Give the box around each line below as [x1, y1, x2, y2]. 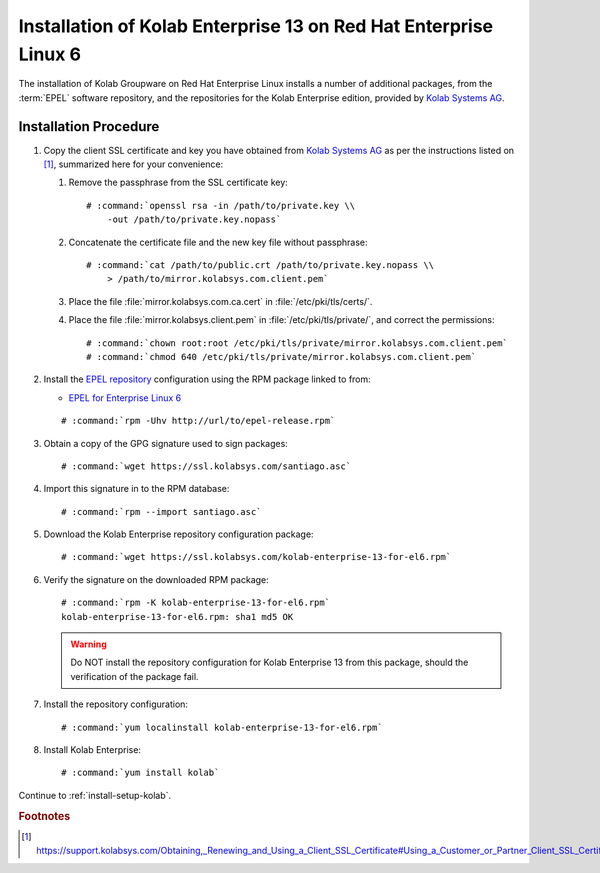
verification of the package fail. [70, 670, 199, 682]
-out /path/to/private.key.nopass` [106, 214, 282, 225]
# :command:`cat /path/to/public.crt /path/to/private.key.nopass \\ [86, 259, 435, 270]
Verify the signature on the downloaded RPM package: [43, 573, 269, 585]
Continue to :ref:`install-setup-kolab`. [18, 789, 172, 801]
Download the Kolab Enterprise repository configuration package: [43, 528, 314, 540]
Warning [70, 638, 107, 650]
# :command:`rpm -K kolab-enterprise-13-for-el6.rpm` [61, 597, 330, 609]
